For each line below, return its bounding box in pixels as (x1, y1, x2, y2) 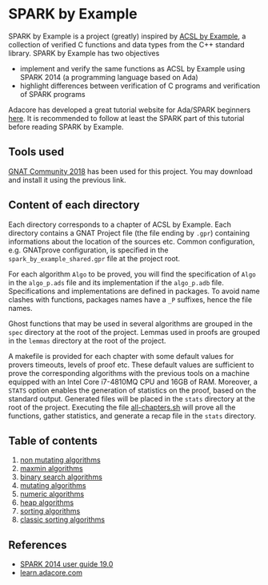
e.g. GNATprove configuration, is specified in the (8, 245, 169, 255)
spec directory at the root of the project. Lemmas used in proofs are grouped (8, 327, 261, 337)
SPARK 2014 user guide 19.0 (19, 559, 114, 569)
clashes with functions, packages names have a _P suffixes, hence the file (8, 294, 253, 305)
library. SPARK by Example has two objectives (8, 48, 160, 58)
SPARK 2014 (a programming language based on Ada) (19, 72, 198, 82)
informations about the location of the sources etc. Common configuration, (8, 236, 255, 246)
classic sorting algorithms (19, 514, 106, 525)
